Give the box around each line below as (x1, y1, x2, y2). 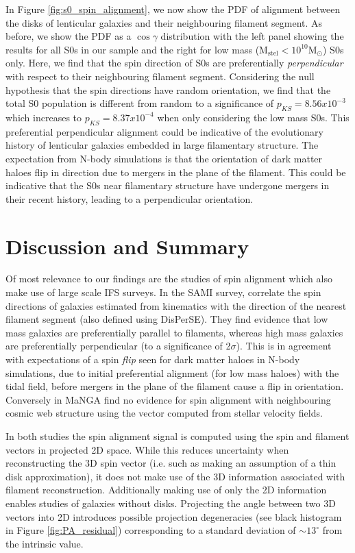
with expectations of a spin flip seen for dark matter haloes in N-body (5, 352, 300, 366)
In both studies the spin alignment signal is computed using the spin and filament (5, 428, 350, 443)
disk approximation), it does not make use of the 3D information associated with (5, 469, 345, 483)
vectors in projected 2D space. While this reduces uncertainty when (5, 442, 289, 456)
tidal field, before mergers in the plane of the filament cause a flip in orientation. (5, 379, 344, 393)
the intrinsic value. (5, 536, 84, 550)
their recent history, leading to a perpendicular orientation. (5, 191, 254, 206)
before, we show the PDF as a (5, 29, 132, 43)
